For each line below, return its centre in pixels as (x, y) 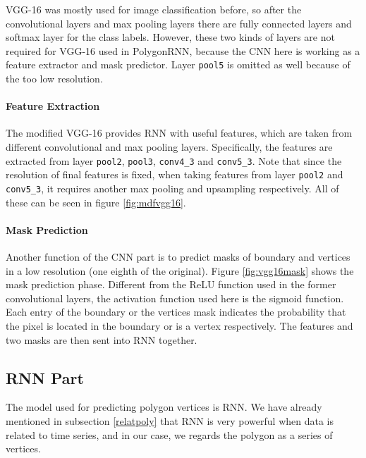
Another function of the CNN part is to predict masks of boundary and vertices (178, 256)
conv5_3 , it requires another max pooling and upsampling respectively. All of (172, 188)
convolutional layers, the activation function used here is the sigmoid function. (175, 298)
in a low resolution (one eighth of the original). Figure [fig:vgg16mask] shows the (180, 270)
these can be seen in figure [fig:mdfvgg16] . (96, 202)
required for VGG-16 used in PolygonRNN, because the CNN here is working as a (183, 50)
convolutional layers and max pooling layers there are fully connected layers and (179, 23)
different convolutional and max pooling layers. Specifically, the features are (169, 147)
